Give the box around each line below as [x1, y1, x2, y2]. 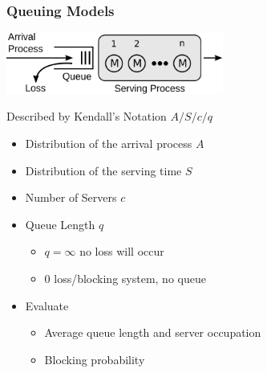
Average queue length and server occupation [44, 324, 261, 341]
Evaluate [25, 297, 69, 314]
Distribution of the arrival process [25, 134, 192, 151]
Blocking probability [44, 350, 145, 367]
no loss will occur [79, 243, 164, 260]
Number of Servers [25, 189, 117, 206]
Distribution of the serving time [25, 162, 182, 178]
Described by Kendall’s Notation [6, 108, 167, 125]
